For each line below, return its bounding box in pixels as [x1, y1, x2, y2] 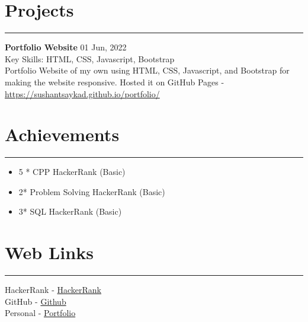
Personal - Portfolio [5, 307, 76, 319]
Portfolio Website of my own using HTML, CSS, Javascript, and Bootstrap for [5, 64, 290, 76]
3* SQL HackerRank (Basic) [18, 205, 122, 218]
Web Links [5, 240, 94, 264]
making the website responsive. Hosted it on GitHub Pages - [5, 75, 224, 88]
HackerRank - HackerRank [5, 283, 102, 296]
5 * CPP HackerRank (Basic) [18, 165, 126, 178]
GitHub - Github [5, 295, 66, 307]
